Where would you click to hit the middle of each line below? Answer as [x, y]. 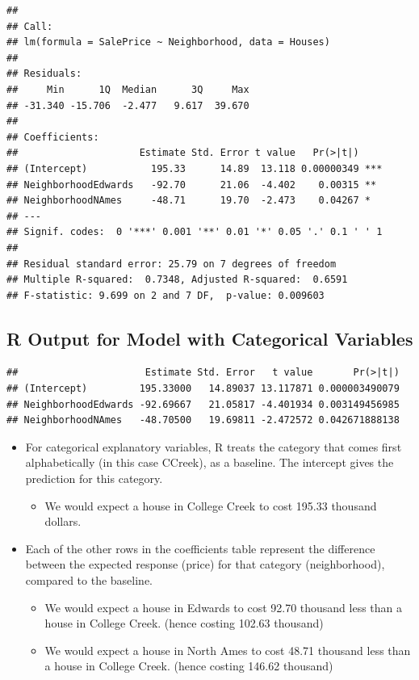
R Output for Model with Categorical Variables [210, 338]
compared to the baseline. [89, 580]
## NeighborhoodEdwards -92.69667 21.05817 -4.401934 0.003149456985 [203, 404]
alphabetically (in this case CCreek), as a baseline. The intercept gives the [209, 462]
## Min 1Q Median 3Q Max [128, 89]
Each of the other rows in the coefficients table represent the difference [200, 548]
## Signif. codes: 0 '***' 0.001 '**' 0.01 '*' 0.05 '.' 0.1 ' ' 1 [195, 232]
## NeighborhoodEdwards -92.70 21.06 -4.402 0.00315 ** [192, 185]
